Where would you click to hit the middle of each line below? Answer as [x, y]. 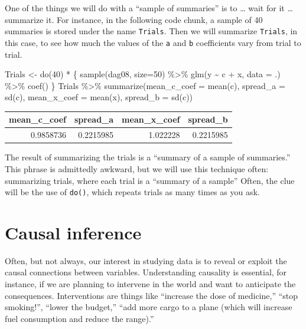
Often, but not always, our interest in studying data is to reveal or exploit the [146, 260]
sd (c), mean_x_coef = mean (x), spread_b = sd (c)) [99, 97]
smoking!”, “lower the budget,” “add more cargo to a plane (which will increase [149, 307]
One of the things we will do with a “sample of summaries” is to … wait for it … [149, 8]
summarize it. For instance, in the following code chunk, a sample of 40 [134, 19]
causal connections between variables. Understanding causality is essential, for [146, 272]
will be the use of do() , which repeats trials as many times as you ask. [132, 192]
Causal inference [73, 232]
